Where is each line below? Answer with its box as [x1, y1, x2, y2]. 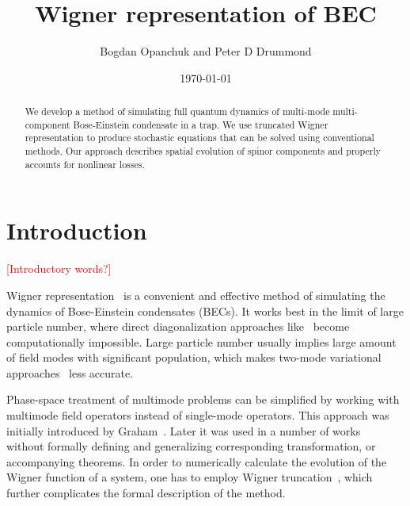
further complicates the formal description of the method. [6, 485, 286, 501]
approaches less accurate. [6, 364, 134, 381]
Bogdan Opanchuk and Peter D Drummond [100, 43, 312, 59]
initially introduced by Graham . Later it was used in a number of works [6, 422, 361, 439]
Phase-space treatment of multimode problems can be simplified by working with [6, 391, 400, 408]
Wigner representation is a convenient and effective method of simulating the [6, 286, 385, 303]
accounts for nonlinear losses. [25, 157, 145, 171]
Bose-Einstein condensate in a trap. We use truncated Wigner [73, 117, 328, 131]
